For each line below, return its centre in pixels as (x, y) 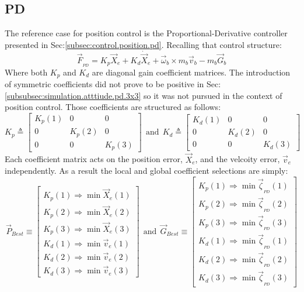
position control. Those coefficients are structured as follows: (113, 107)
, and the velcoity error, (237, 159)
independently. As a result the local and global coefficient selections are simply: (146, 171)
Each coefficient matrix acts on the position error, (94, 159)
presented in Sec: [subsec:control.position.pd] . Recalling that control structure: (143, 44)
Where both (26, 72)
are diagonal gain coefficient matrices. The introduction (191, 72)
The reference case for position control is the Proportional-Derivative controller (146, 33)
